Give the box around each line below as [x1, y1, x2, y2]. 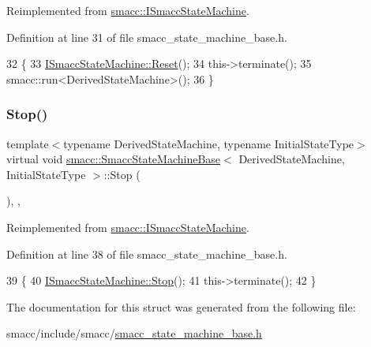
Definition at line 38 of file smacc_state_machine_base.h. [6, 245, 287, 262]
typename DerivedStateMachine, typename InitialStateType [63, 135, 354, 151]
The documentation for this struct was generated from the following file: [6, 298, 356, 315]
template [6, 135, 49, 151]
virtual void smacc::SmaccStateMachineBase [6, 151, 221, 167]
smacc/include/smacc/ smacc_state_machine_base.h [6, 325, 262, 341]
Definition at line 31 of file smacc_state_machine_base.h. [6, 28, 287, 45]
